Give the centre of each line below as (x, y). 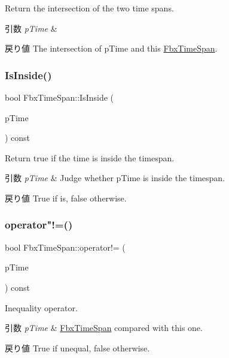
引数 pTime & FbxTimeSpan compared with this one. (104, 328)
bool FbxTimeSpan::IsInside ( (59, 97)
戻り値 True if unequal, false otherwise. (77, 348)
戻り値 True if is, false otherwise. (66, 198)
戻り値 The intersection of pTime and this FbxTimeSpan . (111, 48)
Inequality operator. (41, 307)
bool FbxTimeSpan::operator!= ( (65, 247)
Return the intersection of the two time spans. (89, 8)
